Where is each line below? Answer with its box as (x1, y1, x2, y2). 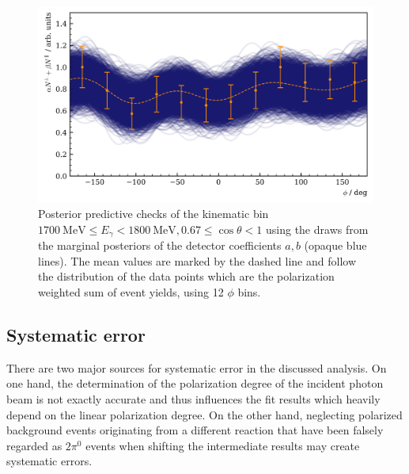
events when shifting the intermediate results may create (85, 437, 360, 453)
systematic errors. (6, 453, 93, 469)
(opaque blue (304, 237, 367, 254)
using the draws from (266, 220, 369, 237)
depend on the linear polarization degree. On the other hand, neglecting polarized (6, 406, 403, 422)
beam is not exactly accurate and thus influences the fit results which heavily (6, 391, 381, 407)
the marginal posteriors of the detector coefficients (38, 237, 282, 254)
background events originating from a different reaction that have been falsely (6, 422, 384, 438)
